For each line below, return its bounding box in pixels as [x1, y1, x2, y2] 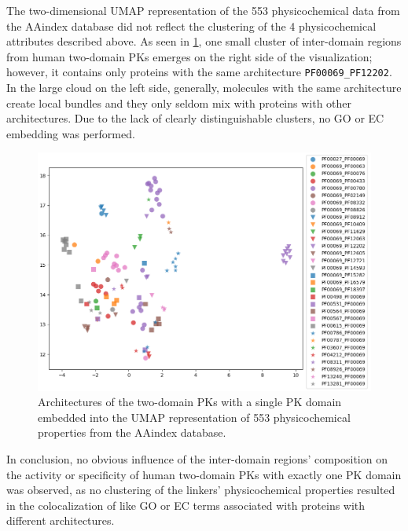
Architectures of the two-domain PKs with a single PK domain [38, 394, 342, 410]
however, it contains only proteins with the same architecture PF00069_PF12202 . [6, 64, 392, 80]
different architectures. [6, 512, 115, 529]
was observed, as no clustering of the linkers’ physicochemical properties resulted [6, 482, 395, 498]
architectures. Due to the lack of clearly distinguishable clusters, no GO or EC [6, 110, 384, 126]
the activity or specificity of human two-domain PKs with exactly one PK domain [6, 466, 402, 482]
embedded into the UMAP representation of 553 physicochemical [38, 408, 351, 425]
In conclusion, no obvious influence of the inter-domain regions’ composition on [6, 450, 388, 467]
